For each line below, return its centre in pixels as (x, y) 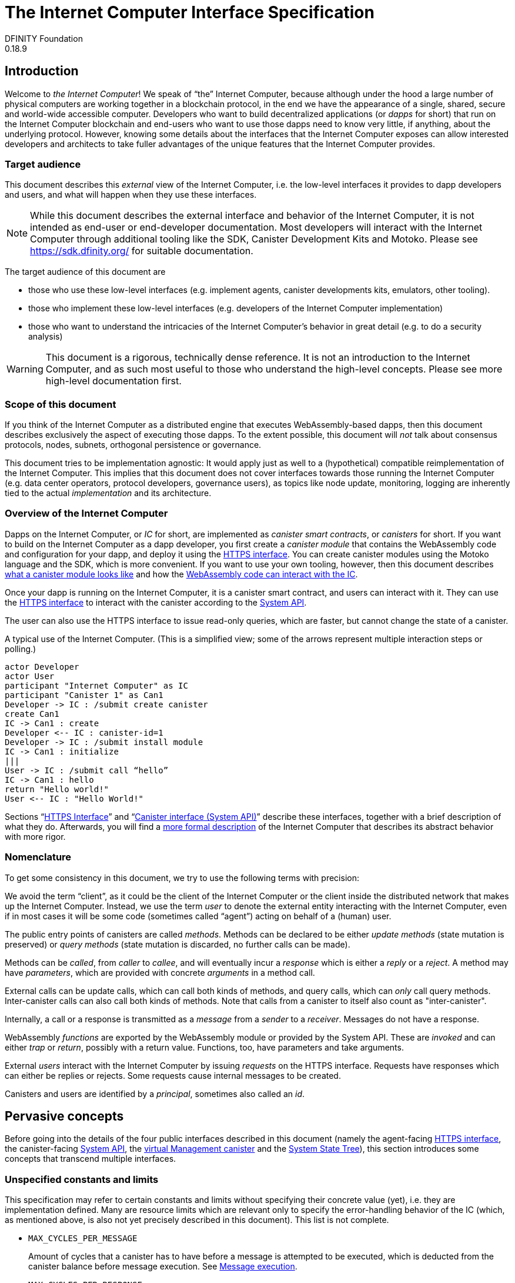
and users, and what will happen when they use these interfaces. (131, 195)
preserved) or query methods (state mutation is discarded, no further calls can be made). (178, 944)
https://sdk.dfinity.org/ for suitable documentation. (142, 251)
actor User (30, 676)
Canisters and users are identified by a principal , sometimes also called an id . (155, 1093)
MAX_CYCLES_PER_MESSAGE (83, 1239)
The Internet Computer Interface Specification (190, 12)
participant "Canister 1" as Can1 (84, 695)
